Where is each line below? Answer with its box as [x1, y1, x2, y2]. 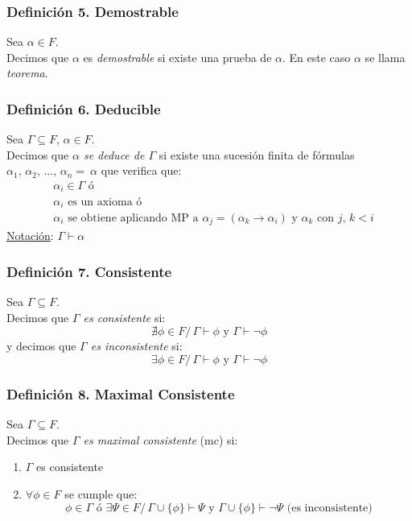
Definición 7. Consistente [6, 261, 172, 281]
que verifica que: [101, 162, 182, 179]
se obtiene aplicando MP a [68, 212, 199, 224]
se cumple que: [64, 486, 138, 502]
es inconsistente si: [90, 337, 183, 354]
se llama [365, 48, 406, 65]
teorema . [6, 64, 48, 81]
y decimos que [6, 337, 76, 354]
